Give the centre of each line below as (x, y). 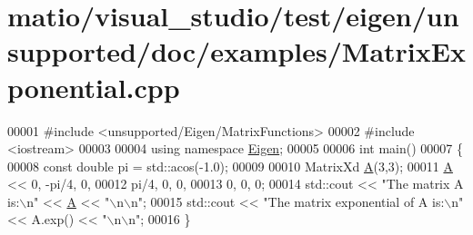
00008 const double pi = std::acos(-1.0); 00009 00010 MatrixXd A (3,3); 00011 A (230, 166)
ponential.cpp (94, 87)
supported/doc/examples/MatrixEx (236, 51)
